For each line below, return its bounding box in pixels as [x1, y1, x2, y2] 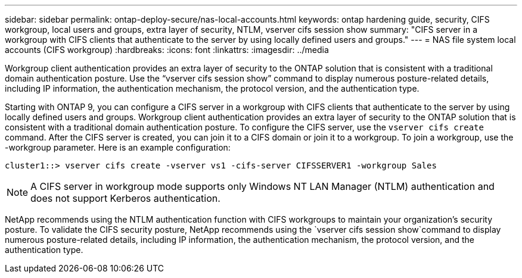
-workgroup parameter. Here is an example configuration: [5, 142, 231, 152]
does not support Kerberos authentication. [30, 192, 220, 204]
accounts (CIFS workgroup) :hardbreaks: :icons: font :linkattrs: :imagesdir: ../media [5, 45, 329, 55]
